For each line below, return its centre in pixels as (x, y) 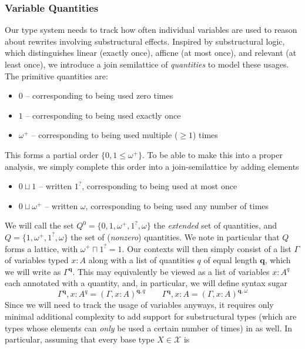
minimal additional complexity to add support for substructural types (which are (151, 316)
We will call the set (39, 225)
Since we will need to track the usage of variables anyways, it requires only (139, 305)
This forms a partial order (52, 154)
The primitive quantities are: (56, 75)
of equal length (230, 260)
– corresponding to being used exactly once (103, 115)
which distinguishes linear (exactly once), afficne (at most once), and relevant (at (151, 53)
